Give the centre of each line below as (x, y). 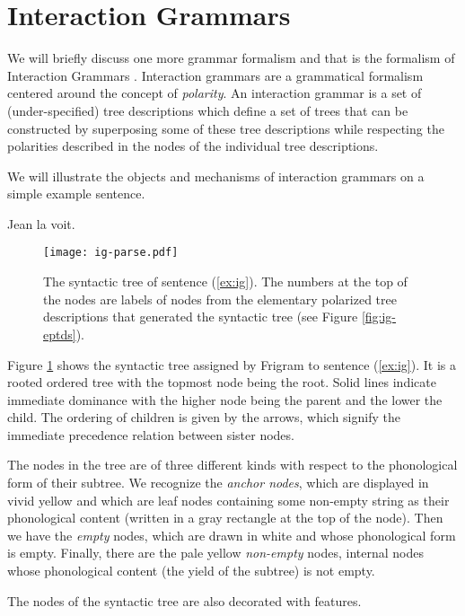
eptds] (60, 334)
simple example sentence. (76, 194)
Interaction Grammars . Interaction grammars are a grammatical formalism (215, 75)
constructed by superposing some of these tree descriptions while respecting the (226, 128)
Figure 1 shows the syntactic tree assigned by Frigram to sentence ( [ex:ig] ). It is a (232, 364)
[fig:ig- (379, 317)
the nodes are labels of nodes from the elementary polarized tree (220, 299)
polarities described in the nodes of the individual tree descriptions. (193, 146)
